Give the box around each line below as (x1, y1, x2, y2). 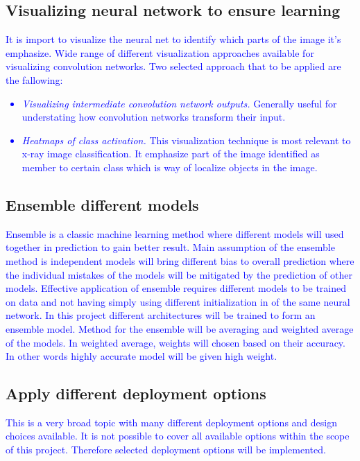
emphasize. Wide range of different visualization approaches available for (6, 45, 314, 60)
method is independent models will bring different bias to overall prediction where (6, 253, 354, 268)
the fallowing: (6, 72, 63, 87)
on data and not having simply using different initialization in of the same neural (6, 294, 350, 308)
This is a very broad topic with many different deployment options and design (6, 415, 337, 429)
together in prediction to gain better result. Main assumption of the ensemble (6, 240, 335, 254)
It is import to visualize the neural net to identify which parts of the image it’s (6, 32, 341, 46)
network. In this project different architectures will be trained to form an (6, 308, 316, 322)
